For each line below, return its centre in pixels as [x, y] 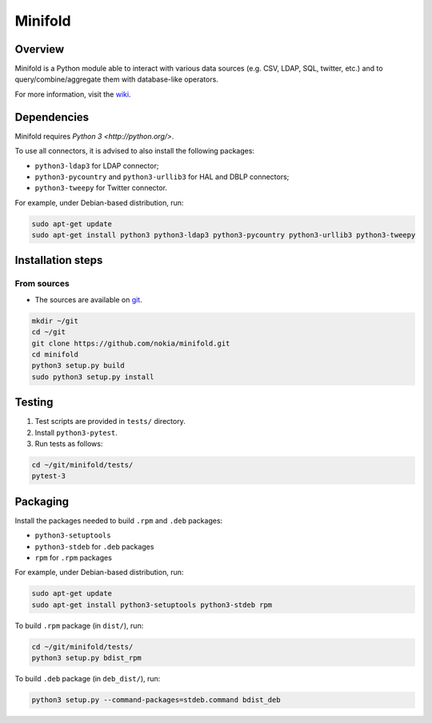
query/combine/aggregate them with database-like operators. [117, 79]
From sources [42, 284]
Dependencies [52, 117]
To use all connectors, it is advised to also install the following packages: [135, 151]
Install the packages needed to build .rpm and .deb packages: [119, 521]
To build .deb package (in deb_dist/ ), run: [88, 679]
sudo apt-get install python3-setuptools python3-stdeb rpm [152, 605]
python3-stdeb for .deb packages [94, 546]
